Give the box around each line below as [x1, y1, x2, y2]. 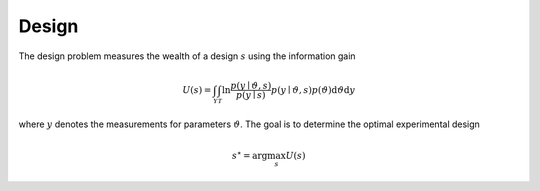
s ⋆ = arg [231, 148, 268, 161]
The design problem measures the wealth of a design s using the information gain [18, 50, 356, 62]
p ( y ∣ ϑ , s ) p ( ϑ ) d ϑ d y [270, 84, 355, 95]
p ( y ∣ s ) [235, 90, 266, 101]
